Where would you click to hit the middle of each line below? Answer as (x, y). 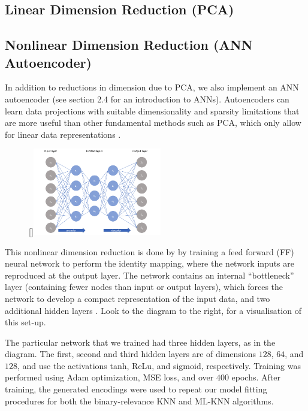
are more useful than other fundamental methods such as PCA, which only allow (153, 123)
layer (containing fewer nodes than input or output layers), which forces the (144, 287)
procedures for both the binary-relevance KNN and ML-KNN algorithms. (139, 401)
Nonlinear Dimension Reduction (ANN (129, 45)
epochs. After (256, 377)
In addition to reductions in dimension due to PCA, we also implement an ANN (152, 87)
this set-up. (25, 322)
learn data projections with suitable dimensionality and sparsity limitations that (152, 111)
